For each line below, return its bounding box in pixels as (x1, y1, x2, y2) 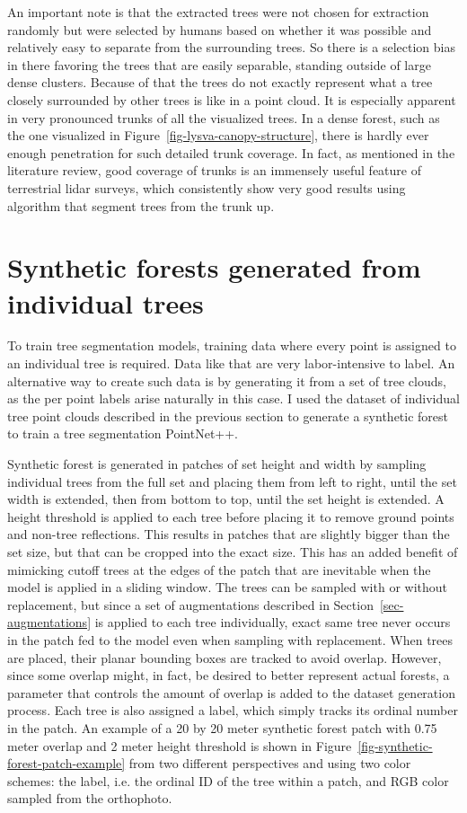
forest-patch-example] (7, 754, 126, 773)
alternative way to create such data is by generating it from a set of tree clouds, (7, 371, 446, 390)
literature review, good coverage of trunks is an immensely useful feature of (7, 161, 421, 180)
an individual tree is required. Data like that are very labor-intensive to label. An (7, 354, 455, 373)
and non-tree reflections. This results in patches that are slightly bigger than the (7, 525, 450, 543)
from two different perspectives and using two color (128, 754, 411, 773)
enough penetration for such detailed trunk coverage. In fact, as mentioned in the (7, 143, 455, 162)
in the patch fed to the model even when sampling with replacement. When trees (7, 630, 454, 649)
